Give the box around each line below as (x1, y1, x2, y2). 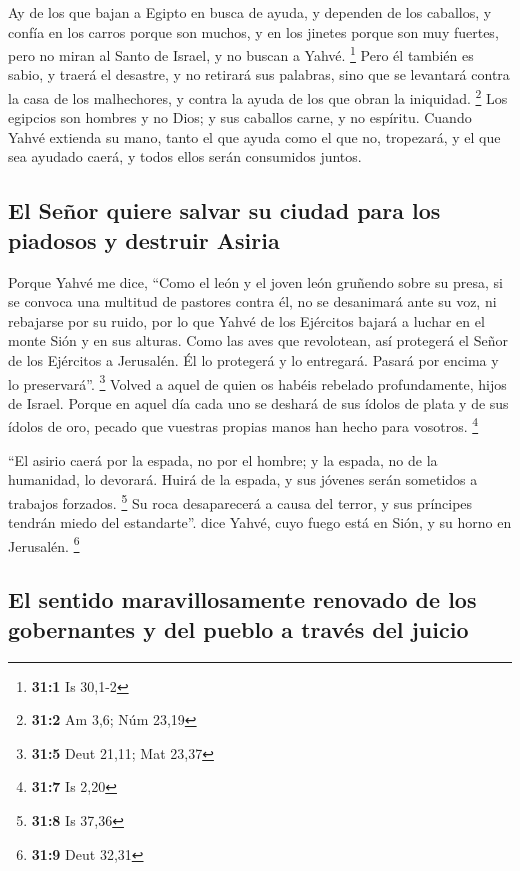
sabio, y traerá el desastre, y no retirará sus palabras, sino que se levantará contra (8, 64, 510, 85)
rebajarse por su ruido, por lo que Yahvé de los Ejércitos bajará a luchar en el (8, 310, 485, 331)
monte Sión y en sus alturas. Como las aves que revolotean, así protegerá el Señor (8, 330, 508, 351)
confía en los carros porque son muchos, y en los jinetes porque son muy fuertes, (8, 21, 499, 42)
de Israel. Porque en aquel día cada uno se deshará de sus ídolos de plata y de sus (8, 392, 509, 413)
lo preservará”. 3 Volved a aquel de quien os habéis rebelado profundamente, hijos (8, 370, 507, 394)
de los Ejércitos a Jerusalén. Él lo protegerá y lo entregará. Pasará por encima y (8, 350, 499, 371)
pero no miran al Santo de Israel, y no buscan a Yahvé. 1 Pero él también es (8, 42, 474, 65)
